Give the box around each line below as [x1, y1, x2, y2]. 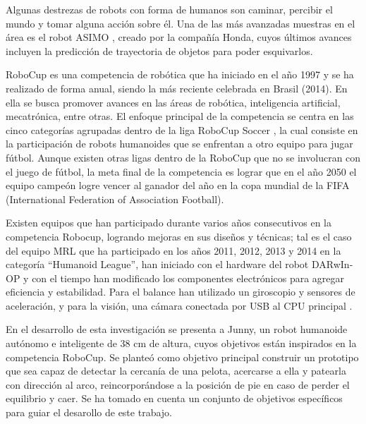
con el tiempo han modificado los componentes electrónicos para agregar [32, 270, 345, 285]
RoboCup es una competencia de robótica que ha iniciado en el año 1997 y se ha [6, 67, 354, 82]
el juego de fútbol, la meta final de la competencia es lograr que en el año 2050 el [6, 164, 357, 178]
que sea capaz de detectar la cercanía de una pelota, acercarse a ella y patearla [6, 363, 346, 378]
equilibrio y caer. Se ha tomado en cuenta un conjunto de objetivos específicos [6, 391, 343, 406]
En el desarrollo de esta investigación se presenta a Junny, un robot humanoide [6, 322, 348, 337]
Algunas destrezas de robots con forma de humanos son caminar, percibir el [6, 2, 333, 16]
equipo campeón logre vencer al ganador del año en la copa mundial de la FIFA [6, 178, 350, 193]
